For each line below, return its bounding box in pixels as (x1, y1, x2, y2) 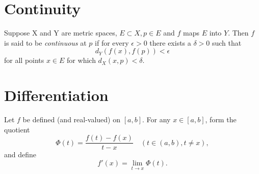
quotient (4, 124, 30, 134)
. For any (142, 114, 171, 125)
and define (4, 149, 37, 160)
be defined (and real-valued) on (22, 114, 121, 125)
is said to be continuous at (4, 37, 87, 48)
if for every (95, 37, 129, 48)
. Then (228, 27, 249, 38)
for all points (4, 55, 44, 65)
